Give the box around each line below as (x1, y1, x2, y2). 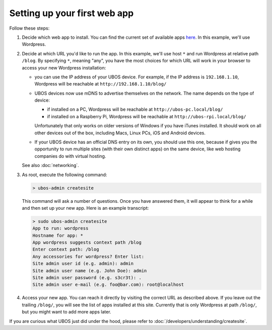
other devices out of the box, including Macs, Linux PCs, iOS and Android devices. (34, 130, 206, 136)
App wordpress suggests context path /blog (32, 239, 142, 245)
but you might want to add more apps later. (22, 309, 111, 315)
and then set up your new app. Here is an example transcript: (22, 205, 149, 211)
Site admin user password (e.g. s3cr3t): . (32, 275, 142, 281)
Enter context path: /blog (32, 246, 99, 253)
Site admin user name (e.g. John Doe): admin (32, 268, 147, 274)
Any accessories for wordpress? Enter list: (32, 254, 145, 259)
